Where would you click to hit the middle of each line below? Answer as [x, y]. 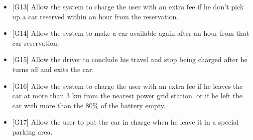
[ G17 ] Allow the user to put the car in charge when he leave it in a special [125, 122]
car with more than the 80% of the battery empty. [89, 105]
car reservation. [36, 42]
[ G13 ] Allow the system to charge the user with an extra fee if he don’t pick [128, 6]
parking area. [32, 131]
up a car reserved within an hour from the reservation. [95, 16]
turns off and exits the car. [53, 69]
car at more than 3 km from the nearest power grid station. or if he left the [127, 96]
